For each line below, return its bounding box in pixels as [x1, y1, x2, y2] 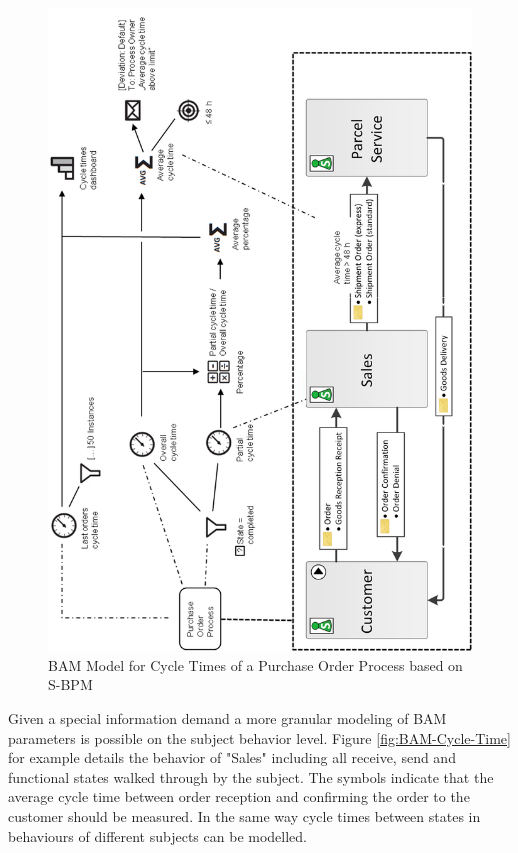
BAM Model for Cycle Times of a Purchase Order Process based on [48, 654, 463, 675]
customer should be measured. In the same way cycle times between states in [8, 805, 481, 826]
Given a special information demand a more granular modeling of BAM [8, 708, 447, 728]
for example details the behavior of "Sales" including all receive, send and [8, 747, 456, 768]
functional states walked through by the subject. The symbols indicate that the [8, 766, 494, 787]
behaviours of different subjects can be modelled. [8, 825, 307, 846]
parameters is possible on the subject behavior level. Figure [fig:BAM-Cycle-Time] [8, 727, 511, 748]
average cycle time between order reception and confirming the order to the [8, 786, 470, 807]
